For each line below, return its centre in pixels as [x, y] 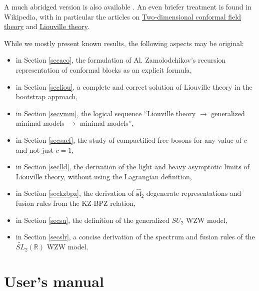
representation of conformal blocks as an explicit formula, [104, 69]
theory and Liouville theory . [47, 26]
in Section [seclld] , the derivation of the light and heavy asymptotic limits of [132, 167]
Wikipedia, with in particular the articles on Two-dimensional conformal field [123, 16]
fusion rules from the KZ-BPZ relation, [75, 203]
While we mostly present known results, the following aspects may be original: [124, 43]
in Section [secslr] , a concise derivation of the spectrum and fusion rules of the [135, 237]
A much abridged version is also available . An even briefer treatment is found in [128, 7]
